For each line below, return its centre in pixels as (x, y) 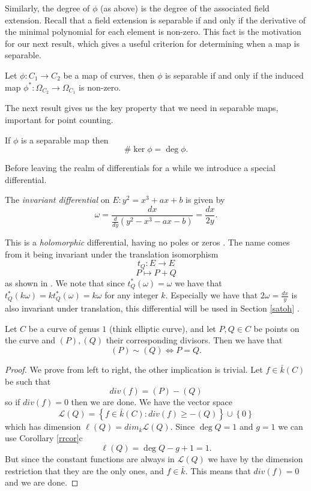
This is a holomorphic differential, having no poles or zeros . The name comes (147, 242)
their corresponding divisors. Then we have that (194, 340)
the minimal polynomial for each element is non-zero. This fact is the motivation (153, 32)
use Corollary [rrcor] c (44, 438)
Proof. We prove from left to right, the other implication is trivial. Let (134, 369)
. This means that (218, 470)
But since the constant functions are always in (90, 459)
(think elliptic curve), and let (163, 328)
